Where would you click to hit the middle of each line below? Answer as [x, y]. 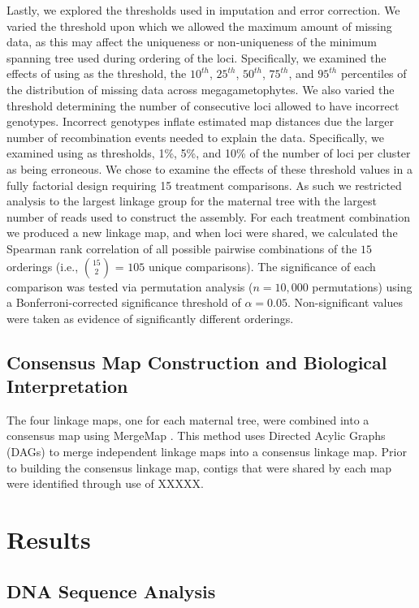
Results [49, 539]
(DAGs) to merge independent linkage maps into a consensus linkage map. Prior [207, 452]
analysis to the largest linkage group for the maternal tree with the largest [192, 201]
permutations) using [362, 286]
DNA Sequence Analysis [111, 591]
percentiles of [374, 73]
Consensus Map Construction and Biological [197, 362]
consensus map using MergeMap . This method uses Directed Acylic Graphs [196, 436]
